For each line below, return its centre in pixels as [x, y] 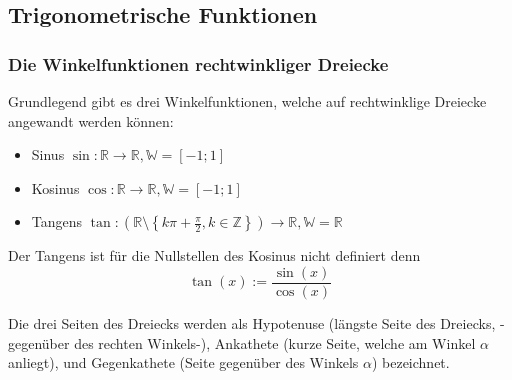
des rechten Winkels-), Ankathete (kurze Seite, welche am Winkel [275, 342]
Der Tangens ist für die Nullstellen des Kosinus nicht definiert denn [214, 255]
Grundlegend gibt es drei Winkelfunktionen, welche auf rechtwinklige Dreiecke [247, 101]
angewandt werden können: [91, 120]
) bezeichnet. [410, 362]
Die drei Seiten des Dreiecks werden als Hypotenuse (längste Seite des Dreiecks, [252, 323]
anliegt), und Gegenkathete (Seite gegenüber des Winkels [183, 362]
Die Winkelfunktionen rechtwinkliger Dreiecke [198, 63]
